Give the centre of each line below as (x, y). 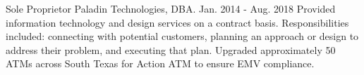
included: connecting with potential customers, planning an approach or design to (182, 36)
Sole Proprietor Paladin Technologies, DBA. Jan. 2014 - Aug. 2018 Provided (171, 8)
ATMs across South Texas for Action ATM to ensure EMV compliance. (160, 63)
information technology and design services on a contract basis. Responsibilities (177, 22)
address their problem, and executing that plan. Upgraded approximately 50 (171, 49)
